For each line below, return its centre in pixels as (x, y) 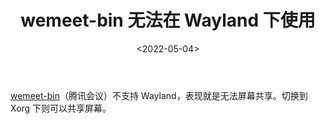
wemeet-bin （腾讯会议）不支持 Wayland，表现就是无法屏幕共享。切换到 (159, 95)
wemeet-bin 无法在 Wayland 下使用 (168, 20)
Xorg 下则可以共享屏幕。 (61, 108)
